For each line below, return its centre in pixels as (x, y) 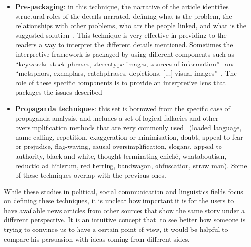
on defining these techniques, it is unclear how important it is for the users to (119, 201)
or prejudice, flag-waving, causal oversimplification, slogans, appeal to (118, 146)
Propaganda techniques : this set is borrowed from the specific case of (123, 108)
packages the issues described (59, 92)
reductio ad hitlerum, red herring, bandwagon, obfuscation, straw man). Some (131, 165)
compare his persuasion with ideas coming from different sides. (97, 239)
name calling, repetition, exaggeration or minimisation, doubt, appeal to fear (129, 137)
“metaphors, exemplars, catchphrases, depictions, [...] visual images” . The (126, 73)
